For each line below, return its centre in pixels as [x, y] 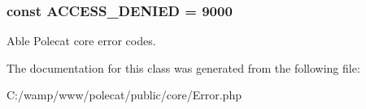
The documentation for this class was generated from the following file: [183, 67]
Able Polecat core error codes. [81, 41]
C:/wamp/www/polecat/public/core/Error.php [124, 95]
